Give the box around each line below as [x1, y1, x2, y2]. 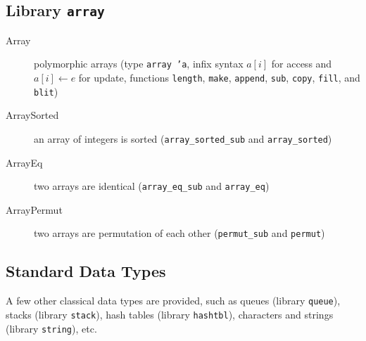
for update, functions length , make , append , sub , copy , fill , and [78, 70, 360, 85]
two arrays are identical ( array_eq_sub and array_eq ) [34, 179, 270, 193]
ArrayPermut [6, 202, 63, 217]
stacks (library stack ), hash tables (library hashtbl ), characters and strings [6, 307, 334, 321]
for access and [271, 56, 332, 71]
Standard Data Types [6, 260, 166, 282]
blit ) [34, 84, 58, 98]
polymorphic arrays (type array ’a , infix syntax [34, 56, 244, 71]
